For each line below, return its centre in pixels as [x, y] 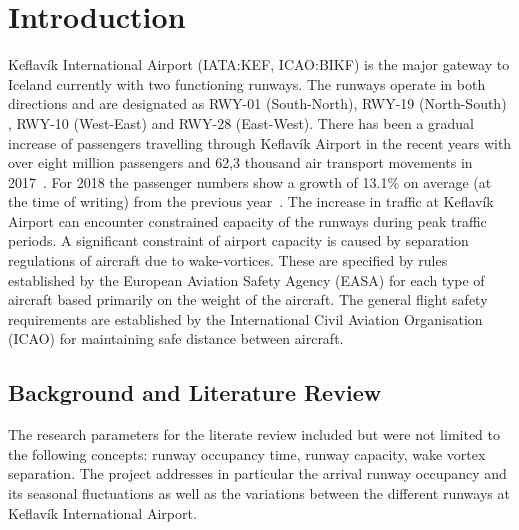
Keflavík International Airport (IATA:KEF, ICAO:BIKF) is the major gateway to [259, 64]
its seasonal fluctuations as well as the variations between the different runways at [259, 493]
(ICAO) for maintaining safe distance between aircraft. [176, 338]
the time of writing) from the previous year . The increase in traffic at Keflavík [251, 201]
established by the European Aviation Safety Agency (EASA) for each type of [246, 279]
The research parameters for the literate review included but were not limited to [254, 434]
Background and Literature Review [195, 392]
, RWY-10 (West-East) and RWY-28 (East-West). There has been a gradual [241, 122]
